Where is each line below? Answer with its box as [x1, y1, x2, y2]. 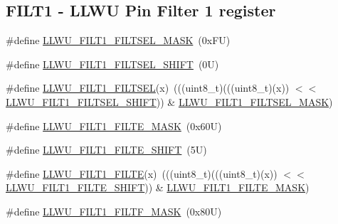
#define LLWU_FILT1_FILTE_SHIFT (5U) [6, 142, 207, 157]
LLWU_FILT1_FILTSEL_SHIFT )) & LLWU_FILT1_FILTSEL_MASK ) [6, 94, 333, 109]
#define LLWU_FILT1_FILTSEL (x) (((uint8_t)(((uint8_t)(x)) [6, 80, 290, 95]
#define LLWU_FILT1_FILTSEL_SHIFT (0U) [6, 56, 219, 71]
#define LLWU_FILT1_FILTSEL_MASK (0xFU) [6, 33, 231, 48]
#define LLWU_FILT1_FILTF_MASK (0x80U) [6, 203, 222, 218]
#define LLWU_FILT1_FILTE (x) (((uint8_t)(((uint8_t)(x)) [6, 166, 278, 181]
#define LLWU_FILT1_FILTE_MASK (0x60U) [6, 118, 222, 133]
